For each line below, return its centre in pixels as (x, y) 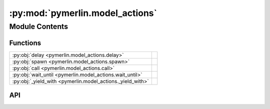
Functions (25, 43)
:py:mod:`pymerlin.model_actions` (83, 13)
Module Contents (39, 26)
